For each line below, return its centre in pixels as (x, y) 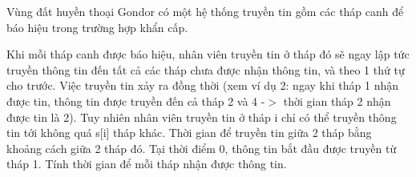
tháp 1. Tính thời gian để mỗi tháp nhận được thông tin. (147, 164)
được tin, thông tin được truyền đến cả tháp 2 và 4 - (136, 101)
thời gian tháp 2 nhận (337, 101)
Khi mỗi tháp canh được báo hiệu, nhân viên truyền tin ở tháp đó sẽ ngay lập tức (208, 54)
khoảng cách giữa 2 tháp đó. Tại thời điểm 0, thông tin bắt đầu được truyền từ (202, 148)
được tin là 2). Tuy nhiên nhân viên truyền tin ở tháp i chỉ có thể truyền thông (202, 117)
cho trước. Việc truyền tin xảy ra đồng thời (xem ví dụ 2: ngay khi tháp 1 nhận (202, 85)
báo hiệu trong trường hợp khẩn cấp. (97, 27)
